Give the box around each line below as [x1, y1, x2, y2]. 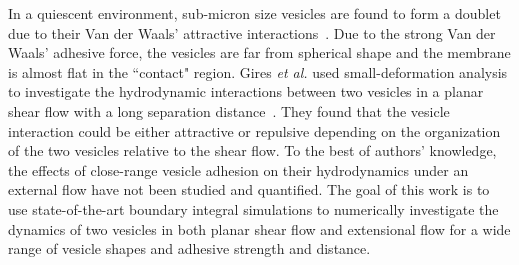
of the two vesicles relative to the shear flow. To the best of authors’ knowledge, [8, 140, 497, 161]
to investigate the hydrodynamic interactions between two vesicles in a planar [8, 81, 484, 102]
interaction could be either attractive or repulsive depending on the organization [8, 120, 501, 141]
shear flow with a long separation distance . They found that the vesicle [8, 100, 450, 121]
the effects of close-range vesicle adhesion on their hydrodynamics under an [8, 159, 469, 180]
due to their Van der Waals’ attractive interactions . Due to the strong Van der [8, 22, 496, 43]
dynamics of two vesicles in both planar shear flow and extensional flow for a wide [8, 218, 511, 239]
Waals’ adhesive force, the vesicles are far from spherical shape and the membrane [8, 42, 511, 63]
